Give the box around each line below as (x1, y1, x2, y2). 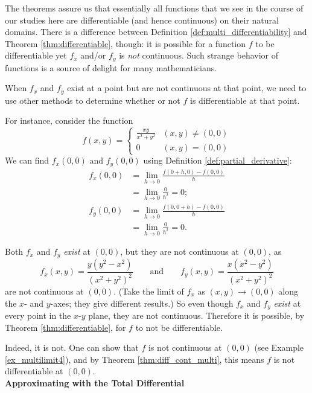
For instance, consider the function (5, 114, 133, 127)
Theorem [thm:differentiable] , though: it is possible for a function (5, 37, 246, 50)
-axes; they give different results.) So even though (50, 296, 234, 309)
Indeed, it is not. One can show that (5, 341, 139, 354)
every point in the (5, 309, 71, 322)
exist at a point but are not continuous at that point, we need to (67, 81, 307, 94)
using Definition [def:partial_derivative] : (143, 154, 292, 167)
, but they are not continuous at (120, 245, 239, 258)
